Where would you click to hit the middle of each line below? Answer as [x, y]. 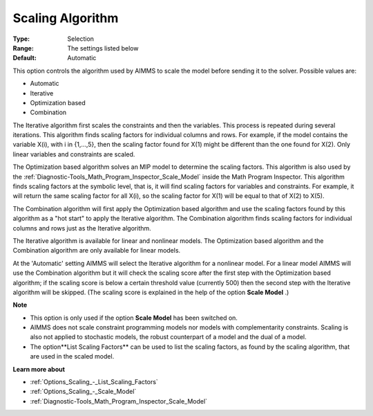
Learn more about [39, 369]
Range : [23, 48]
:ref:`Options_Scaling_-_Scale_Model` [83, 392]
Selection [81, 39]
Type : [21, 39]
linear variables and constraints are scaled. [74, 154]
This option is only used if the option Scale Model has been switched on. [134, 318]
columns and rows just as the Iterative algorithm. [82, 228]
